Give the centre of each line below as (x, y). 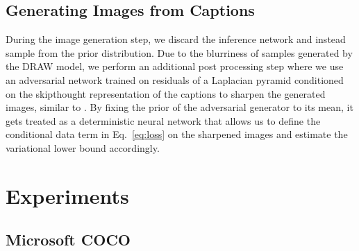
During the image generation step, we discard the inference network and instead (176, 39)
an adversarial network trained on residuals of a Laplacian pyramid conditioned (175, 79)
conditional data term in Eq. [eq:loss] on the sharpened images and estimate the (177, 134)
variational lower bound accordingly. (83, 147)
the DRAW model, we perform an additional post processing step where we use (175, 66)
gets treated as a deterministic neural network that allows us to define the (163, 120)
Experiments (67, 195)
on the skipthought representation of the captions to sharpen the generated (166, 93)
